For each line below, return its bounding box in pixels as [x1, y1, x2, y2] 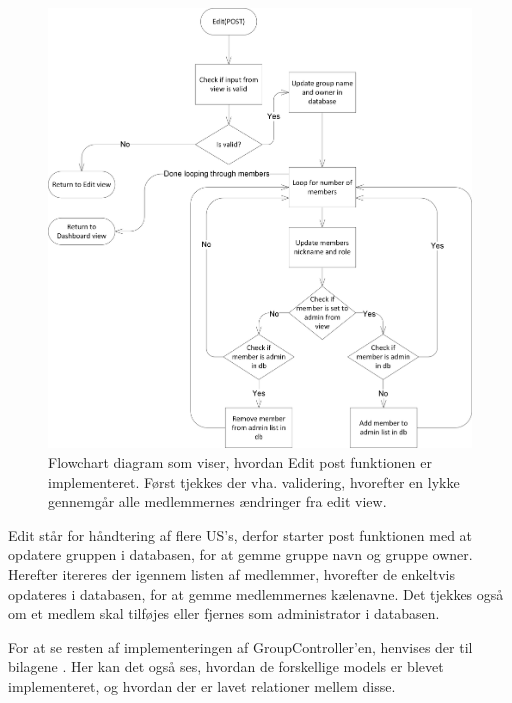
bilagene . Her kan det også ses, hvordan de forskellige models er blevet [8, 656, 444, 677]
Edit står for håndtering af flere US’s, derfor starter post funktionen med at [8, 524, 473, 545]
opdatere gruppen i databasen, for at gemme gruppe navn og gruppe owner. [8, 544, 473, 565]
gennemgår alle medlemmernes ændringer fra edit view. [48, 491, 387, 512]
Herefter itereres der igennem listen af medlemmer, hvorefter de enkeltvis [8, 563, 455, 584]
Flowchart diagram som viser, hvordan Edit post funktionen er [48, 451, 432, 472]
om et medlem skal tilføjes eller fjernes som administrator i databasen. [8, 603, 440, 624]
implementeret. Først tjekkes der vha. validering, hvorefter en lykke [48, 471, 460, 492]
